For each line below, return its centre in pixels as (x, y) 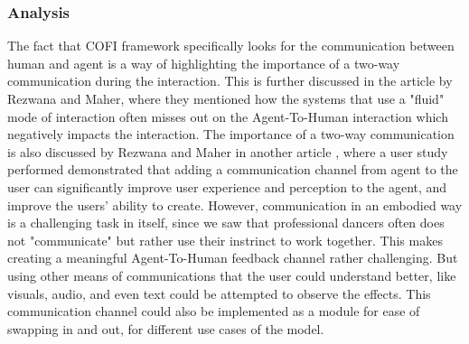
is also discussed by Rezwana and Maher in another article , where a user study (228, 151)
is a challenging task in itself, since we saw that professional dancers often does (226, 223)
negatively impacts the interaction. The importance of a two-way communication (231, 134)
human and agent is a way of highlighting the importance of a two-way (204, 63)
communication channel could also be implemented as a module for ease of (214, 311)
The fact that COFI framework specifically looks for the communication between (231, 46)
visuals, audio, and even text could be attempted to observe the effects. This (219, 293)
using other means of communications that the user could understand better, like (232, 275)
